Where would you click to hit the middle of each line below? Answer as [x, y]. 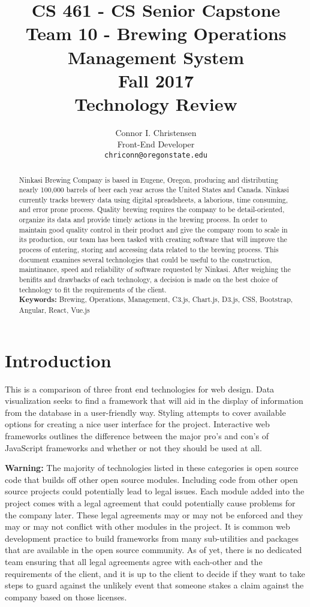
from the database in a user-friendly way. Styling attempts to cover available [145, 412]
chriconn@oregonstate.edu [156, 155]
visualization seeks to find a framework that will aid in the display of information [154, 401]
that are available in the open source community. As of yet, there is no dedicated [154, 550]
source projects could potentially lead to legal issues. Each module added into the [155, 491]
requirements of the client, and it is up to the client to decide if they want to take [155, 573]
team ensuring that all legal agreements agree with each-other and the [134, 561]
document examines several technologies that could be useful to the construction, [145, 259]
